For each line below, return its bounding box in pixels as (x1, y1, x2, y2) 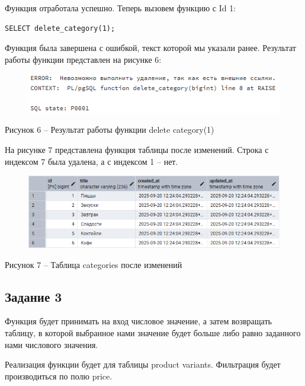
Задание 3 (5, 287, 62, 305)
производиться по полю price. (5, 369, 113, 382)
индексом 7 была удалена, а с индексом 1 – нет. (5, 155, 178, 167)
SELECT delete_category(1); (5, 24, 115, 33)
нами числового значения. (5, 338, 98, 350)
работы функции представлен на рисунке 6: (5, 53, 162, 65)
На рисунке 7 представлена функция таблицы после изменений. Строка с (5, 143, 269, 156)
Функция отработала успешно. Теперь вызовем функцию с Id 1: (5, 2, 236, 14)
